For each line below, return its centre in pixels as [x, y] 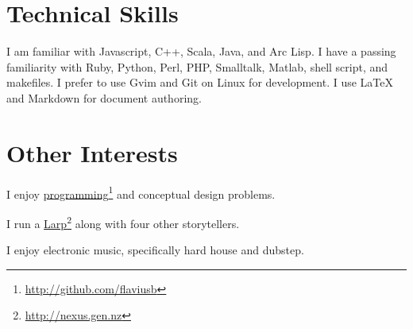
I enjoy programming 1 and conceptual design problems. [141, 192]
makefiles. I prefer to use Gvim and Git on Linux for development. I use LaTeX [200, 82]
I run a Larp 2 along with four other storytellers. [123, 222]
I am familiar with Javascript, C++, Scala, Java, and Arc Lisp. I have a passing [201, 51]
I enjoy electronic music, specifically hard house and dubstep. [155, 250]
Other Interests [92, 152]
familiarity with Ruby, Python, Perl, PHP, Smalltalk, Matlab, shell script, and [197, 66]
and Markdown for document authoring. [104, 97]
